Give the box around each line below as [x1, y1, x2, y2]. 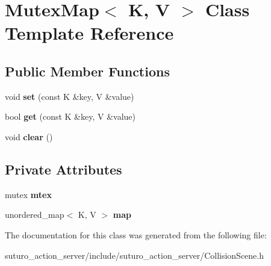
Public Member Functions [5, 61, 170, 80]
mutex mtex [5, 188, 52, 200]
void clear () [5, 130, 53, 143]
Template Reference [5, 20, 174, 45]
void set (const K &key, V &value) [5, 90, 134, 102]
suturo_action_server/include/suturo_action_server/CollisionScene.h [5, 249, 264, 261]
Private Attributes [5, 159, 122, 178]
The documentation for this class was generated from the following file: [5, 228, 267, 241]
